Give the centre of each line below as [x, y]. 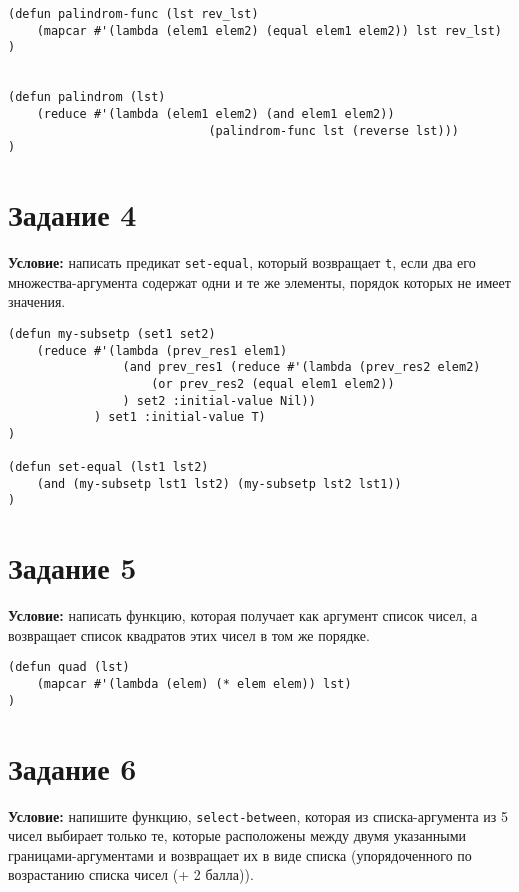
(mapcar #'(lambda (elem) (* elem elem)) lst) [194, 684]
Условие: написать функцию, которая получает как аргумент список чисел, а [243, 615]
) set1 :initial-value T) [179, 417]
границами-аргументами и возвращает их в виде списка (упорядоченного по [240, 854]
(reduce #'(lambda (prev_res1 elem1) [162, 350]
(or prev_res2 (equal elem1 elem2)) [273, 383]
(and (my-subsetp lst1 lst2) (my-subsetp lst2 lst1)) [219, 483]
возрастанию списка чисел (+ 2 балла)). [131, 874]
